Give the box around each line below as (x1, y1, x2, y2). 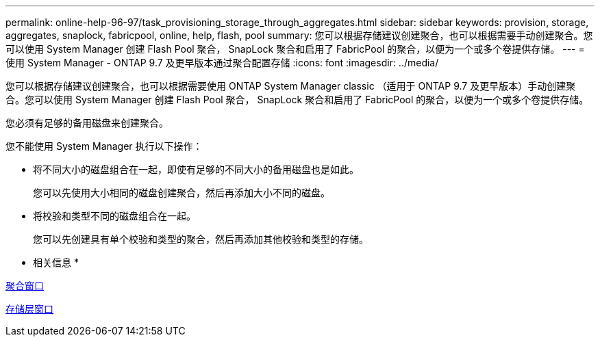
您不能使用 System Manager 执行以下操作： (5, 140, 203, 152)
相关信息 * (33, 256, 79, 268)
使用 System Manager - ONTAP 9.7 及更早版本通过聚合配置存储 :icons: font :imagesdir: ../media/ (5, 57, 439, 68)
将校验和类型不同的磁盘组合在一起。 (33, 210, 196, 222)
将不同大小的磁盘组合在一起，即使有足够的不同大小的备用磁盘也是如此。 (33, 163, 359, 175)
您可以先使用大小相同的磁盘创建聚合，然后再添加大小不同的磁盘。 (33, 187, 330, 198)
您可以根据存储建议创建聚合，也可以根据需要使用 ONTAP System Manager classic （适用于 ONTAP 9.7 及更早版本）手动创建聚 (5, 80, 576, 92)
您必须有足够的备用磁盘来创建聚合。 (5, 117, 168, 129)
